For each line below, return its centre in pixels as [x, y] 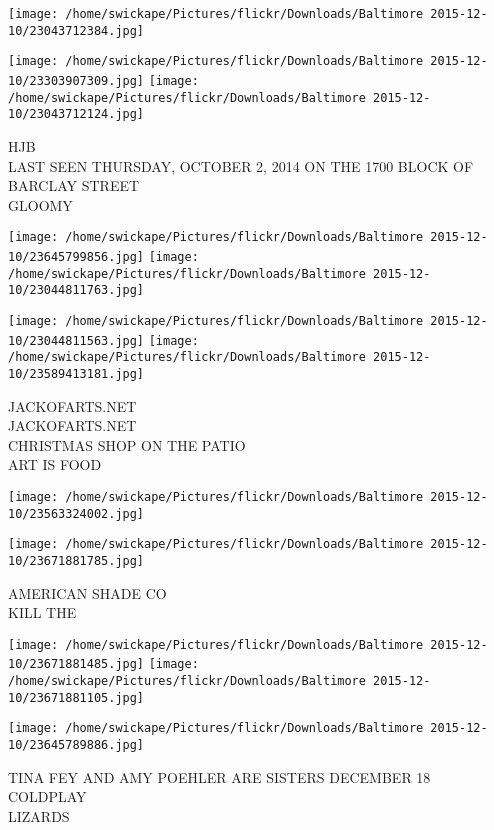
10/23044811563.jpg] [76, 340]
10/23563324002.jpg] [76, 513]
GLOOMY [40, 204]
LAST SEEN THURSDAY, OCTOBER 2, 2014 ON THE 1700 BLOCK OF [241, 165]
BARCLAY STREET [74, 185]
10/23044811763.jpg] [76, 290]
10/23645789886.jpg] [76, 745]
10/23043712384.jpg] [76, 30]
